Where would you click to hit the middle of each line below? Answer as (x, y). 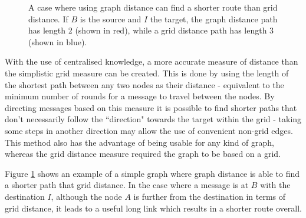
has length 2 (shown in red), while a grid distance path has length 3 (151, 30)
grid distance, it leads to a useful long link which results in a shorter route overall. (153, 208)
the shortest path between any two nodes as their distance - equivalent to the (144, 84)
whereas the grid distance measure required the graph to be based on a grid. (143, 154)
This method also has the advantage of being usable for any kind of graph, (139, 142)
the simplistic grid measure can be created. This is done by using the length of (147, 73)
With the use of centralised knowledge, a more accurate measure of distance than (152, 61)
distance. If (48, 19)
